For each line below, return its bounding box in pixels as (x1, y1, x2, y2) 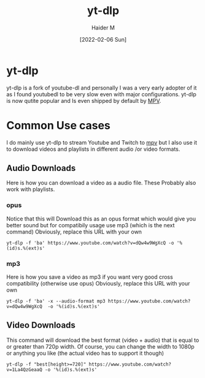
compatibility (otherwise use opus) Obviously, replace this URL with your (6, 280, 190, 287)
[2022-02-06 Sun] (79, 36, 127, 43)
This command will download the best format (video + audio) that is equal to (6, 336, 199, 344)
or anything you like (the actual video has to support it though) (6, 349, 164, 357)
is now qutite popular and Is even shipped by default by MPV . (6, 97, 161, 104)
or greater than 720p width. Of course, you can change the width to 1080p (6, 342, 195, 350)
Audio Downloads (6, 163, 76, 173)
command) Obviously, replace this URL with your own (6, 228, 142, 235)
